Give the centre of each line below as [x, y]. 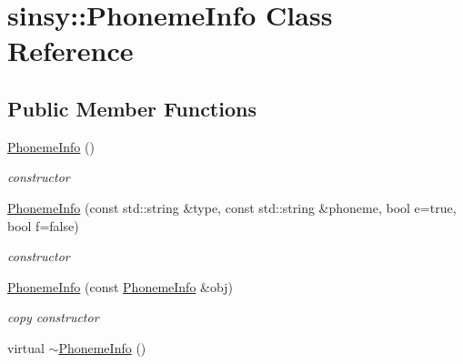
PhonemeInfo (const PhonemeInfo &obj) [120, 286]
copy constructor [53, 317]
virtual [26, 347]
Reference [70, 51]
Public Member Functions [132, 108]
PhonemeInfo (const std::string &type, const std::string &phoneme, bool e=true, [232, 207]
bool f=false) [43, 225]
